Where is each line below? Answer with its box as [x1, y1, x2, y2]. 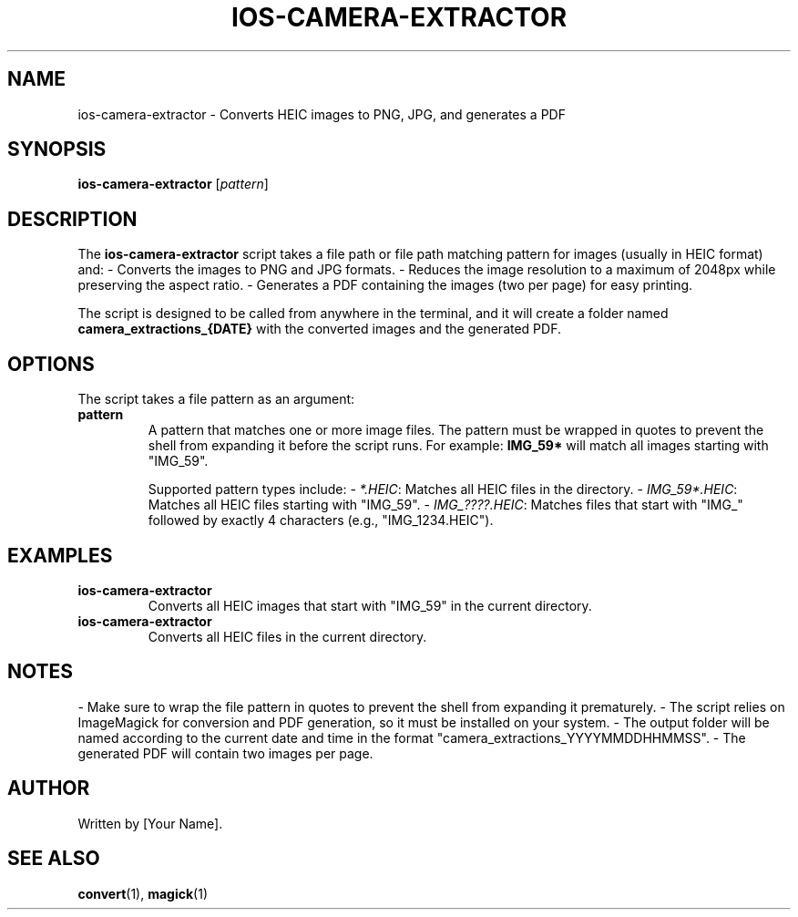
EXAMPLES [7, 543, 113, 567]
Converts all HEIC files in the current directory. [148, 628, 427, 644]
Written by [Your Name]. [77, 815, 223, 831]
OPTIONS [7, 352, 95, 376]
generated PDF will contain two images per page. [77, 745, 373, 761]
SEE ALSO [7, 847, 100, 871]
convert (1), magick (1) [77, 885, 208, 902]
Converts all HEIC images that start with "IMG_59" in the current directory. [148, 597, 592, 613]
